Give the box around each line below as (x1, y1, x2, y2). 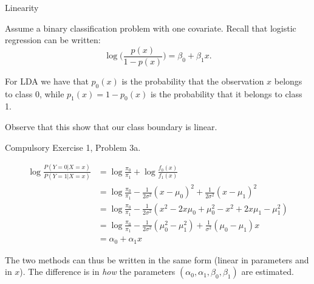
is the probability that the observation (121, 74, 264, 87)
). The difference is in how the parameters (19, 265, 176, 278)
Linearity (5, 1, 39, 13)
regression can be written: (5, 33, 101, 46)
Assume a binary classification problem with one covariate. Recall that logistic (5, 21, 296, 34)
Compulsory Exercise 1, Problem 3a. (5, 140, 141, 153)
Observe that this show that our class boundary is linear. (5, 120, 217, 133)
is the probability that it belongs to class (150, 87, 302, 100)
